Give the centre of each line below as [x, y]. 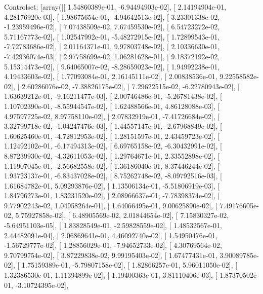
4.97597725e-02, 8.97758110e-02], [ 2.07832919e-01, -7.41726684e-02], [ [112, 116]
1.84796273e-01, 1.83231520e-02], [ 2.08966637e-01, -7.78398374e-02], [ [112, 195]
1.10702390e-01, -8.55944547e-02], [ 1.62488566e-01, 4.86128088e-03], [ [112, 106]
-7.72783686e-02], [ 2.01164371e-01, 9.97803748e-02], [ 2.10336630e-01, [112, 46]
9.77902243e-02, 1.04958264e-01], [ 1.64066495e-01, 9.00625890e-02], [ [111, 205]
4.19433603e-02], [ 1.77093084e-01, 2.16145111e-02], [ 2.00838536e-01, [111, 76]
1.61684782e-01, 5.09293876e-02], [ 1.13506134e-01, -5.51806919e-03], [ [112, 185]
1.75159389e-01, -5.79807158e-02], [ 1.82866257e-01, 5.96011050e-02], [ [129, 265]
